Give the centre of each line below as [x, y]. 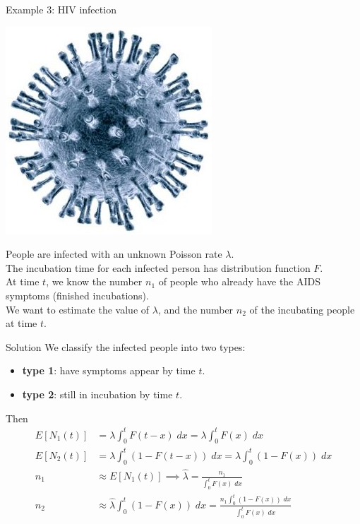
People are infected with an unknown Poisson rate [114, 254]
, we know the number [94, 281]
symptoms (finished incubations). [77, 295]
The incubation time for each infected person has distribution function [158, 267]
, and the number [196, 309]
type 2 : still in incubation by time [97, 394]
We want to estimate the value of [78, 309]
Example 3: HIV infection [61, 9]
